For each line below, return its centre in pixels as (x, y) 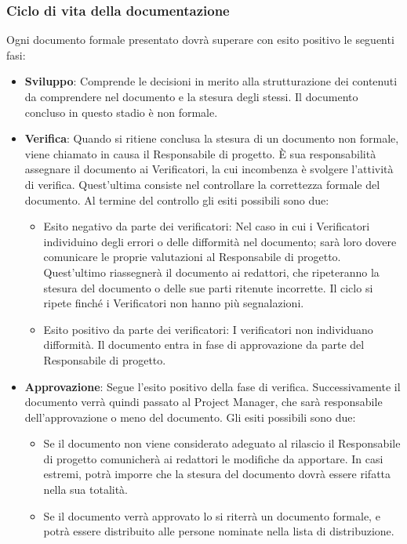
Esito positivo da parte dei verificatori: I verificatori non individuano (208, 329)
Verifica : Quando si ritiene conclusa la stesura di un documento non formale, (212, 138)
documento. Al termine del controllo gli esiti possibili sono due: (177, 199)
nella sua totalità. (86, 490)
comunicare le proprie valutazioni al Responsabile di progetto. (192, 257)
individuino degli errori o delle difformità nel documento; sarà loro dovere (220, 241)
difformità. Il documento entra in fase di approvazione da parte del (204, 345)
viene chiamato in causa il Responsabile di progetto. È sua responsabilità (200, 153)
